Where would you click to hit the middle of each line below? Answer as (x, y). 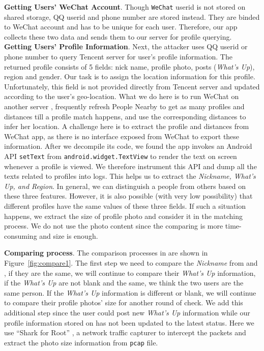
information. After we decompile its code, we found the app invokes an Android (128, 146)
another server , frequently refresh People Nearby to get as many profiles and (124, 106)
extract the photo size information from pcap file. (81, 342)
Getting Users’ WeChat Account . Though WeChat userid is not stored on (125, 7)
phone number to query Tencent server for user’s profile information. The (118, 57)
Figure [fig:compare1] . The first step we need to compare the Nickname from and (131, 262)
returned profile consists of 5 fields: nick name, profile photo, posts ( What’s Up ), (129, 66)
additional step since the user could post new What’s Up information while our (127, 312)
